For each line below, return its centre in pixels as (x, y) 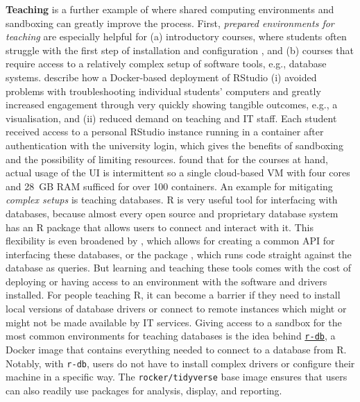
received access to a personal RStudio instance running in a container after (165, 132)
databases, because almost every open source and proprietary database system (172, 213)
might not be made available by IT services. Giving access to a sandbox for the (174, 322)
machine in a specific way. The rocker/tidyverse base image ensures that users (177, 377)
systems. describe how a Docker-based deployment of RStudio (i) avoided (161, 77)
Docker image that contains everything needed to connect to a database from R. (176, 349)
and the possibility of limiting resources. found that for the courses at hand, (167, 159)
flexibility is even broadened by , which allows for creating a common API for (170, 241)
